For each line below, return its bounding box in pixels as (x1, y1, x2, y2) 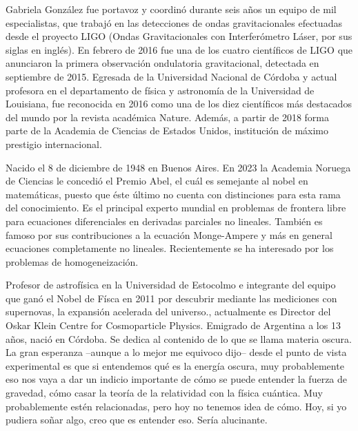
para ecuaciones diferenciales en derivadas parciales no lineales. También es (6, 213, 323, 228)
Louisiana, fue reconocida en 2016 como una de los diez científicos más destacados (6, 96, 352, 111)
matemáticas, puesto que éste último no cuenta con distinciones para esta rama (6, 187, 341, 201)
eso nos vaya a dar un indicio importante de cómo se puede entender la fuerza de (6, 372, 348, 386)
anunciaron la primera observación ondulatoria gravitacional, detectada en (6, 56, 319, 70)
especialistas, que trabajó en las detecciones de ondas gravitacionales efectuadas (6, 15, 342, 30)
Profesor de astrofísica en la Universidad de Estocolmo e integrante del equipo (6, 277, 336, 292)
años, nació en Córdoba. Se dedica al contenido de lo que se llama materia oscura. (6, 331, 352, 346)
